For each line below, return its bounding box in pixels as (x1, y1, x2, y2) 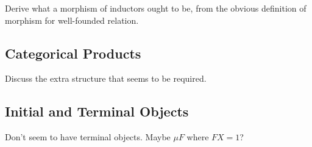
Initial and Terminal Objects (5, 102, 189, 121)
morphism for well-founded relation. (5, 13, 139, 26)
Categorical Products (5, 43, 141, 62)
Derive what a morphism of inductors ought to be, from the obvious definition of (5, 2, 307, 14)
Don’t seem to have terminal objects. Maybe (5, 131, 171, 143)
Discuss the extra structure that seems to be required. (5, 72, 207, 85)
